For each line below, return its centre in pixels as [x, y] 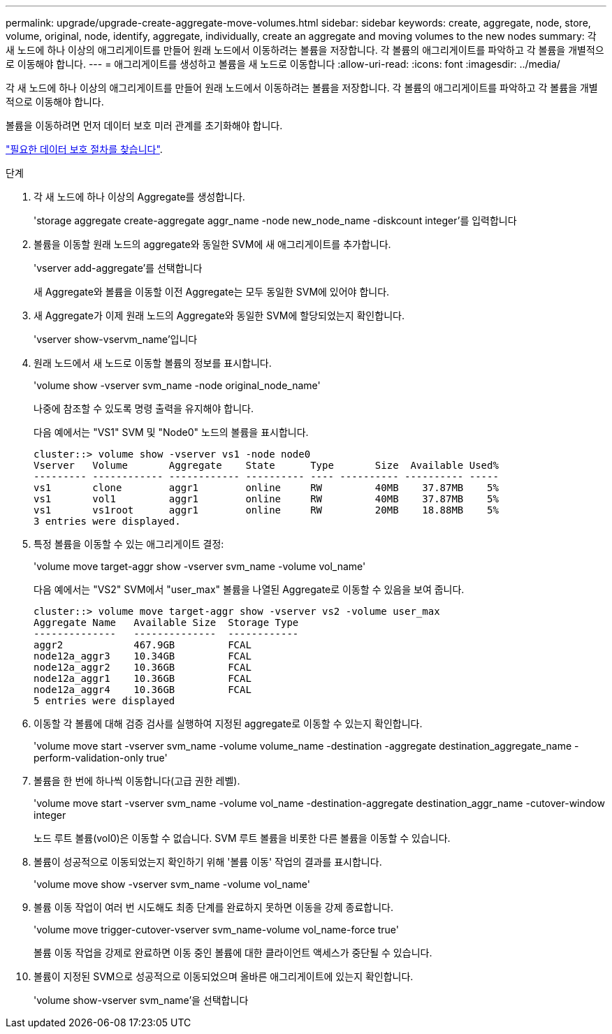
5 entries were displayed [104, 701]
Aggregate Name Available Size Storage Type [166, 622]
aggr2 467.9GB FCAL [143, 645]
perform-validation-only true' [101, 758]
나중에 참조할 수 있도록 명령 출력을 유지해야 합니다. [144, 408]
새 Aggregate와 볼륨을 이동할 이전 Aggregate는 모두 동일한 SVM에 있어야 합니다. [212, 292]
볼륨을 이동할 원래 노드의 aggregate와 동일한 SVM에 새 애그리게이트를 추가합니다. [212, 244]
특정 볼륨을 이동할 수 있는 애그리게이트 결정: [129, 544]
